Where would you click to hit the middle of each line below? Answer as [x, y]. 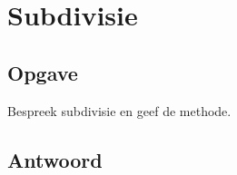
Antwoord [55, 159]
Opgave [43, 72]
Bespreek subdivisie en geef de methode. [119, 110]
